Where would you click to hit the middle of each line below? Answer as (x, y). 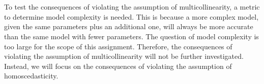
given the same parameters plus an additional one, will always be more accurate (129, 26)
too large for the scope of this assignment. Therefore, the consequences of (118, 46)
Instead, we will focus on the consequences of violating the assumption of (118, 66)
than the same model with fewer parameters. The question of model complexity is (131, 36)
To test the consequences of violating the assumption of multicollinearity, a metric (132, 7)
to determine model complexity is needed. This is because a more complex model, (131, 16)
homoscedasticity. (31, 76)
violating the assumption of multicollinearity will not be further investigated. (124, 56)
